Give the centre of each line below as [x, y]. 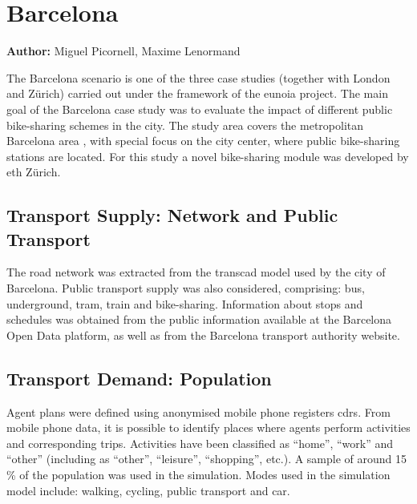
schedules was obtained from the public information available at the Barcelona [199, 319]
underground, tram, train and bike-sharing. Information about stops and [185, 303]
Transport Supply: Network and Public [172, 215]
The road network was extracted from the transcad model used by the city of [196, 272]
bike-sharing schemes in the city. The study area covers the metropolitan [185, 125]
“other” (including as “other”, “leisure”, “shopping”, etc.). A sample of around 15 [207, 459]
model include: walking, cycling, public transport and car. [148, 490]
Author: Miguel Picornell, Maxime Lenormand [123, 51]
